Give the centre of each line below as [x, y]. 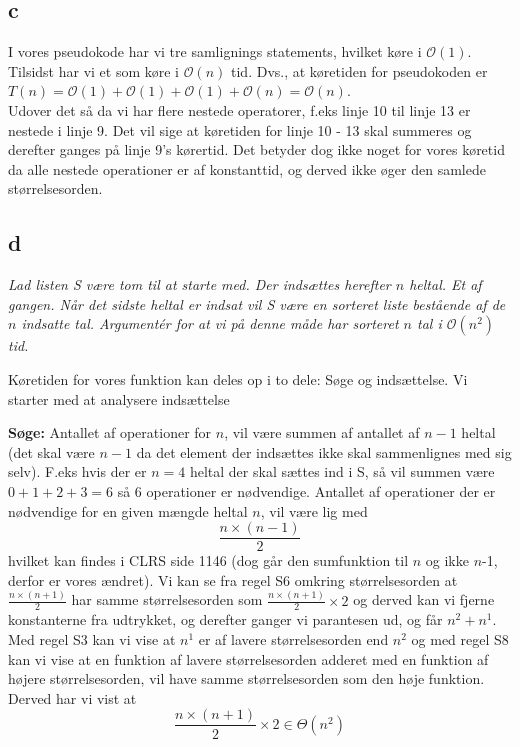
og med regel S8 [460, 639]
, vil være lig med [314, 510]
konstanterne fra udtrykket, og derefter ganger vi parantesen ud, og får [225, 619]
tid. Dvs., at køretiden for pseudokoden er [359, 70]
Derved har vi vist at [72, 697]
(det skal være [51, 451]
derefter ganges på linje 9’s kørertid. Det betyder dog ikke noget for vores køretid [256, 149]
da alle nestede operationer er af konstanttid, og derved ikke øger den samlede [247, 168]
